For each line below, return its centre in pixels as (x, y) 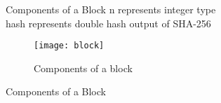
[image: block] (69, 46)
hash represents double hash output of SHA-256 (108, 23)
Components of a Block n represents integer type (111, 9)
